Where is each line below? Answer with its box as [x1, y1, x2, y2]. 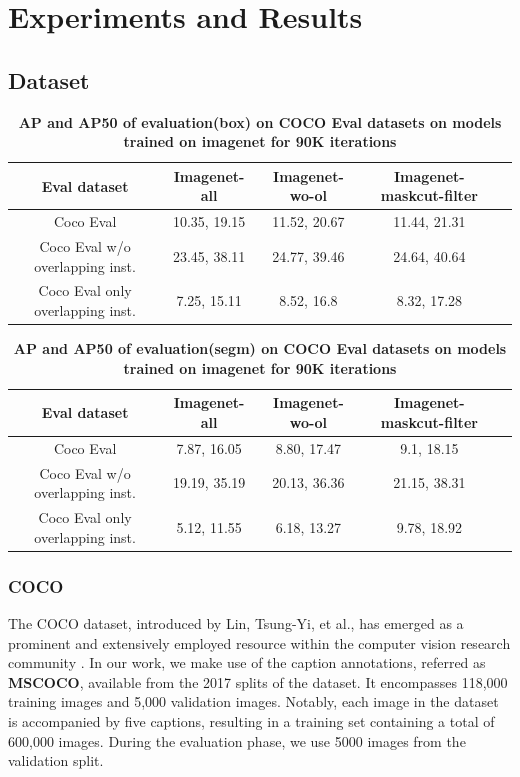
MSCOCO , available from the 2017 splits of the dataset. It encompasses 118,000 [8, 671, 508, 692]
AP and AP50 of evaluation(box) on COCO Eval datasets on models [18, 111, 502, 132]
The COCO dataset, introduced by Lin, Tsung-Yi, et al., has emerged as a [8, 612, 464, 633]
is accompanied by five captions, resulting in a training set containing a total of [8, 710, 495, 731]
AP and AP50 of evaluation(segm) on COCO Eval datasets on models [13, 338, 507, 359]
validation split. [8, 750, 104, 771]
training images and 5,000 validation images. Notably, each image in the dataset [8, 691, 499, 712]
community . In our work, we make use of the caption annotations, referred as [8, 652, 486, 673]
